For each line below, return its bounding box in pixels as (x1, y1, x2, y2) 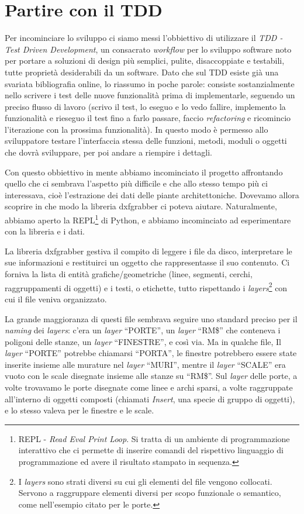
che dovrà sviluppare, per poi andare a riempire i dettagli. (5, 146, 213, 158)
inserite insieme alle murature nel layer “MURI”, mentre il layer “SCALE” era (5, 358, 286, 370)
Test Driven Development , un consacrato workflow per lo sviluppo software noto (5, 43, 292, 55)
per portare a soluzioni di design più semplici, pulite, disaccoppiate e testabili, (5, 54, 285, 67)
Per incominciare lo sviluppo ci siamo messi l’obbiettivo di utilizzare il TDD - (5, 32, 283, 44)
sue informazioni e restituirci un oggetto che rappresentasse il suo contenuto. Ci (5, 256, 290, 268)
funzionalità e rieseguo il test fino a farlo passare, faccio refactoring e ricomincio (5, 112, 291, 124)
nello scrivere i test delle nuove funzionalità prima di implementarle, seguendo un (5, 89, 295, 101)
